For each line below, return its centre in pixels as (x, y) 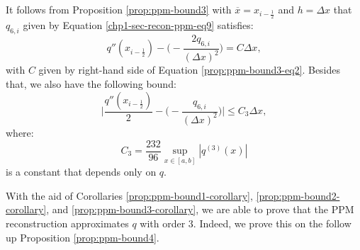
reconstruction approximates (67, 223)
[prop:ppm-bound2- (298, 195)
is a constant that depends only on (81, 172)
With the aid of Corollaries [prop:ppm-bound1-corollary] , (129, 195)
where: (20, 132)
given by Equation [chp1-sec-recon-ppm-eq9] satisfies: (138, 25)
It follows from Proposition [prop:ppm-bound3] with (119, 9)
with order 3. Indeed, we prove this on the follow (246, 223)
